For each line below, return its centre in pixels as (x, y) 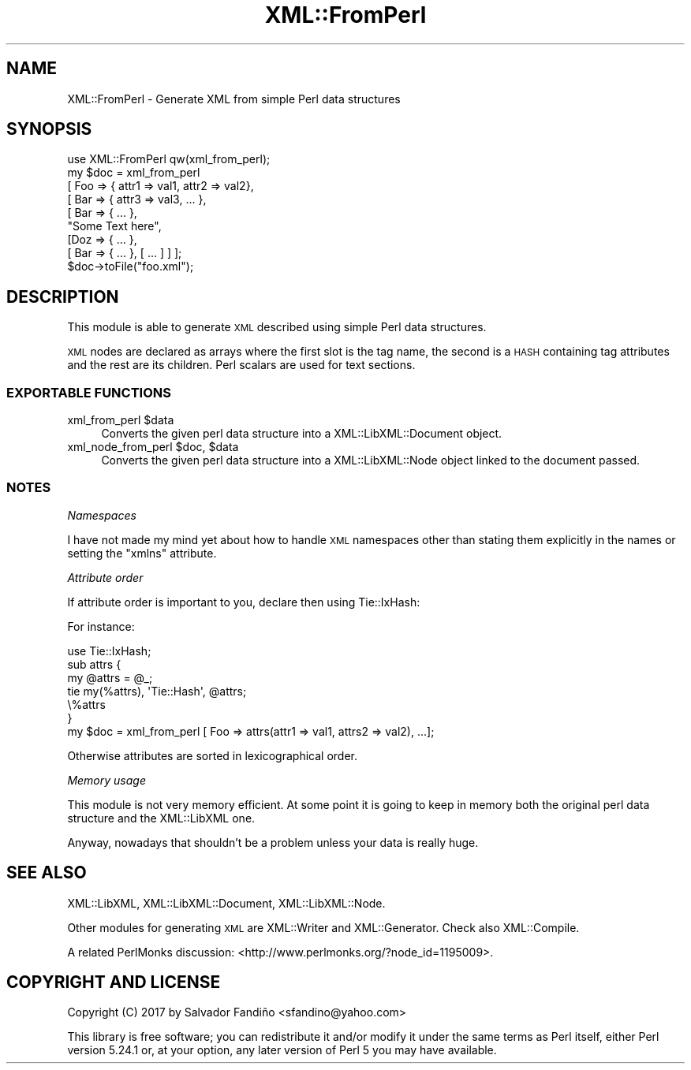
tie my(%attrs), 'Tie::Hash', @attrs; (157, 691)
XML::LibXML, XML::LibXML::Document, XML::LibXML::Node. (226, 903)
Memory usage (106, 780)
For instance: (101, 626)
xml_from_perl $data (121, 420)
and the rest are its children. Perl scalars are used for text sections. (241, 365)
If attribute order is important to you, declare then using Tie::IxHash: (244, 602)
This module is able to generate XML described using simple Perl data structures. (277, 327)
